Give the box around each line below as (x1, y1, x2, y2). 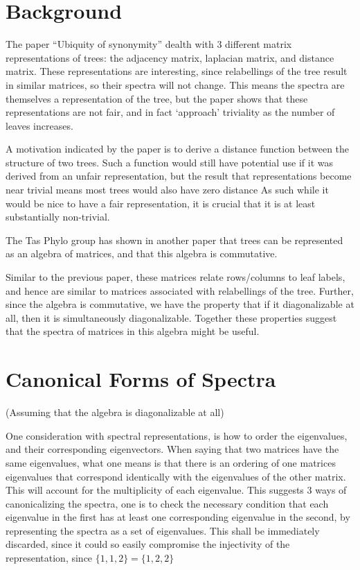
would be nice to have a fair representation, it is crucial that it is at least (6, 196, 316, 210)
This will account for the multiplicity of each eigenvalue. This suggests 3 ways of (6, 483, 347, 497)
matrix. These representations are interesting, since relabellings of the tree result (6, 64, 348, 78)
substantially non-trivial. (6, 209, 110, 224)
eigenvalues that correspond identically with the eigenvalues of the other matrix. (6, 469, 346, 483)
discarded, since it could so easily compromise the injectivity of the (6, 537, 290, 551)
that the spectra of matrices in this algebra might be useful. (6, 324, 260, 338)
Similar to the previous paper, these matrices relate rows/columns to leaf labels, (6, 270, 345, 284)
